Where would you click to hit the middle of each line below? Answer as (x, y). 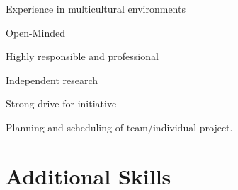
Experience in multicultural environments (96, 8)
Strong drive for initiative (61, 103)
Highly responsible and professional (82, 56)
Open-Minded (36, 32)
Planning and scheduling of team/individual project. (119, 127)
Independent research (52, 79)
